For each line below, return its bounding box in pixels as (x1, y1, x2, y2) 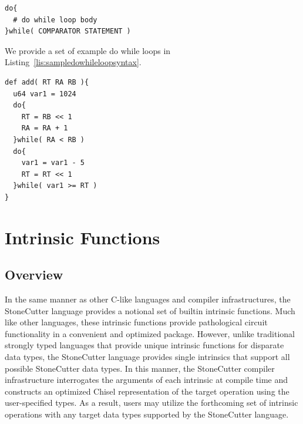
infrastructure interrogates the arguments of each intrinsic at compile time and (5, 373, 288, 386)
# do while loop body (13, 15, 97, 24)
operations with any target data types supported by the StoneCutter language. (5, 408, 289, 420)
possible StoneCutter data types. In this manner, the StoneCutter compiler (5, 362, 275, 374)
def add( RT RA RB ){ (5, 78, 89, 86)
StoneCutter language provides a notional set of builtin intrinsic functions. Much (5, 304, 295, 317)
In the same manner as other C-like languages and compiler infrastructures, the (5, 293, 291, 305)
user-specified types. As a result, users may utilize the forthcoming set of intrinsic (5, 396, 298, 409)
